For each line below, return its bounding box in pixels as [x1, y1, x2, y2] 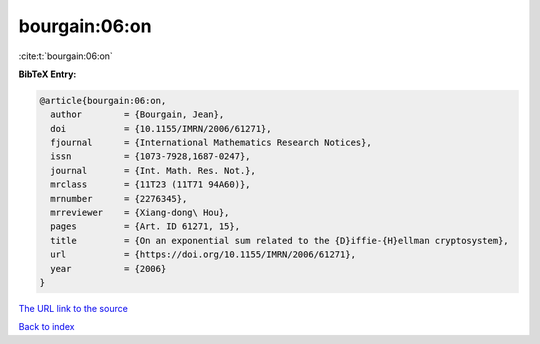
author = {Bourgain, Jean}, [50, 109, 225, 120]
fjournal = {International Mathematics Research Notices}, [50, 137, 372, 149]
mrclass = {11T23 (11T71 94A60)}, [50, 179, 251, 190]
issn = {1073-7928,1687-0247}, [50, 151, 251, 162]
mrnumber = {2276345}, [50, 193, 188, 204]
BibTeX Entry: [18, 68, 77, 80]
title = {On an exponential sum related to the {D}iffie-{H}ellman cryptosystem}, [50, 235, 509, 246]
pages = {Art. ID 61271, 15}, [50, 221, 240, 232]
